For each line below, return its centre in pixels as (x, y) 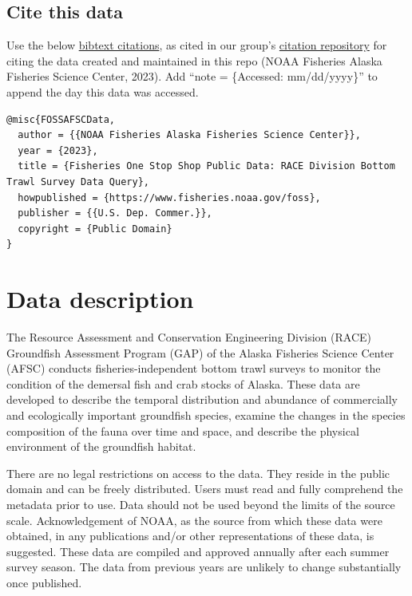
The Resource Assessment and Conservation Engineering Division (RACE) (189, 337)
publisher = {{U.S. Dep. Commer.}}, (115, 213)
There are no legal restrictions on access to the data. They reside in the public (198, 473)
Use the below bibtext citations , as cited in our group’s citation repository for (197, 45)
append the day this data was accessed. (103, 91)
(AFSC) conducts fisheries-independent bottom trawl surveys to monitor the (194, 368)
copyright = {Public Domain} (95, 229)
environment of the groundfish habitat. (101, 446)
